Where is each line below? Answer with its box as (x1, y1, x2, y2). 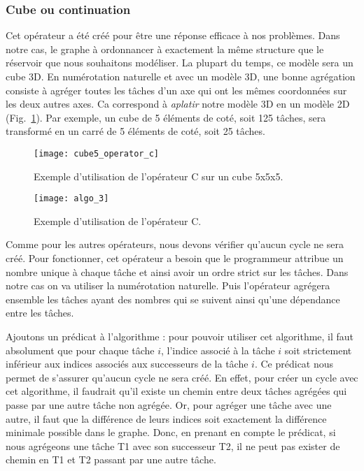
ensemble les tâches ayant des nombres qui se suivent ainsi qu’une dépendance (6, 291, 340, 306)
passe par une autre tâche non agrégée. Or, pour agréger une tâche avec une (6, 398, 332, 412)
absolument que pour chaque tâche (6, 342, 155, 357)
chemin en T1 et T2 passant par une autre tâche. (6, 452, 216, 467)
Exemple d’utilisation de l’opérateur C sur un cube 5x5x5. (34, 168, 283, 183)
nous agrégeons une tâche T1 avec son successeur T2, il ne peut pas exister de (6, 438, 340, 453)
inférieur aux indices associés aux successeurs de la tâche (6, 356, 248, 371)
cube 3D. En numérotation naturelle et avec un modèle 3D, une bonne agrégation (6, 69, 356, 83)
